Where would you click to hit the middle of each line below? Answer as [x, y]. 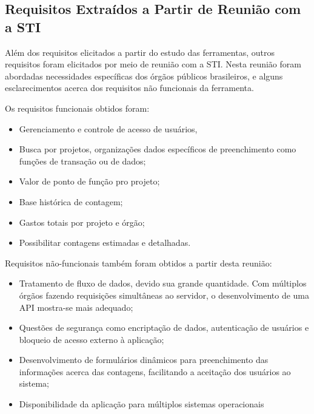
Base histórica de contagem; [71, 201]
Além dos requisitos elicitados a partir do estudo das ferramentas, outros [140, 52]
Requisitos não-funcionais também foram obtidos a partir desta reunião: [139, 263]
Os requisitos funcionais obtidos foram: [77, 108]
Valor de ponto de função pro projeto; [89, 181]
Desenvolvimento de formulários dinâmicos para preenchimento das [144, 360]
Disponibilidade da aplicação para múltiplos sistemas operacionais [142, 404]
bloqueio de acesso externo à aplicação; [92, 339]
